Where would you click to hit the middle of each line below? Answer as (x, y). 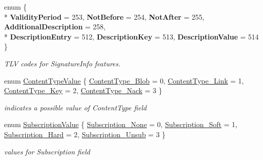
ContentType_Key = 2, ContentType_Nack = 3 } (83, 90)
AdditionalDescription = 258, (55, 27)
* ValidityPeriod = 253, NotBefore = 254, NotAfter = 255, (104, 16)
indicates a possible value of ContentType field (76, 107)
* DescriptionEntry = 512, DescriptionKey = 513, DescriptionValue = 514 (131, 36)
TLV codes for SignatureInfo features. (62, 63)
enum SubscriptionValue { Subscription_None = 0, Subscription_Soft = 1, (121, 124)
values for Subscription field (47, 151)
